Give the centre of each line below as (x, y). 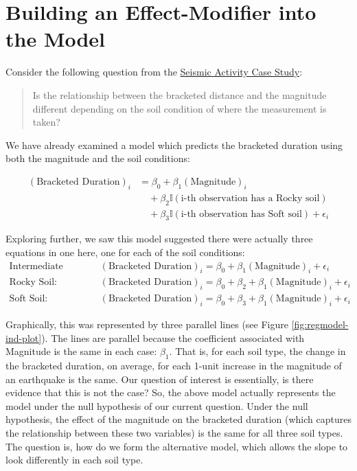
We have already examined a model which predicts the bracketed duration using (174, 145)
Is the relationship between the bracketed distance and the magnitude (180, 94)
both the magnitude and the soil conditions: (98, 158)
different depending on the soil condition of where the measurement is (180, 108)
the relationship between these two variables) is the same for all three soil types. (174, 432)
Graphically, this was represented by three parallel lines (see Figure (147, 324)
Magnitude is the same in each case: (81, 351)
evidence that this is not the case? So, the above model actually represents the (171, 392)
